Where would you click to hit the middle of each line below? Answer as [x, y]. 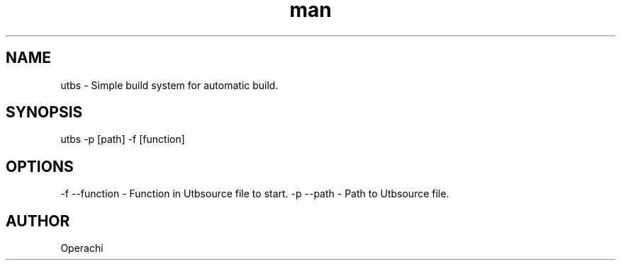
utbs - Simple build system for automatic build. [169, 85]
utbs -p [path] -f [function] [123, 139]
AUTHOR [38, 221]
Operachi [82, 248]
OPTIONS [40, 166]
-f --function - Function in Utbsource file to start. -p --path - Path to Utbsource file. [255, 194]
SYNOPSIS [44, 112]
